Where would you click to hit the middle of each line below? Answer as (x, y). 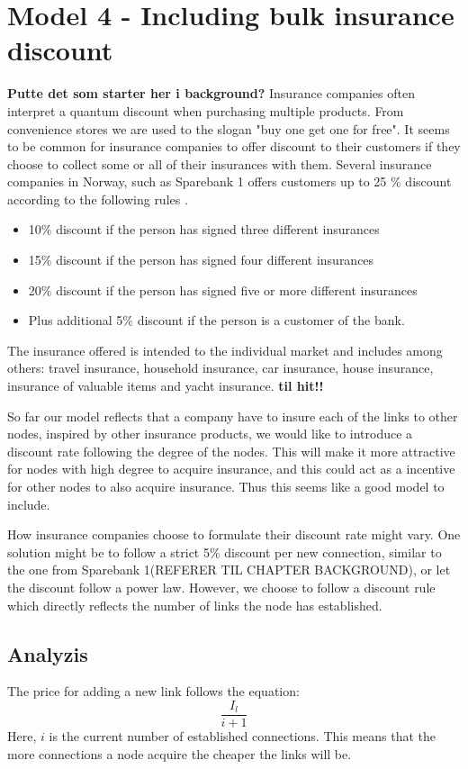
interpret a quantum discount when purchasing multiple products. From (206, 110)
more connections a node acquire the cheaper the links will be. (180, 753)
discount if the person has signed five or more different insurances (237, 290)
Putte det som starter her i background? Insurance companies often (211, 93)
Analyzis (48, 653)
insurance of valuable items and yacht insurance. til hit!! (166, 386)
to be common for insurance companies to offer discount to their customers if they (234, 146)
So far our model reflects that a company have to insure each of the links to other (233, 416)
